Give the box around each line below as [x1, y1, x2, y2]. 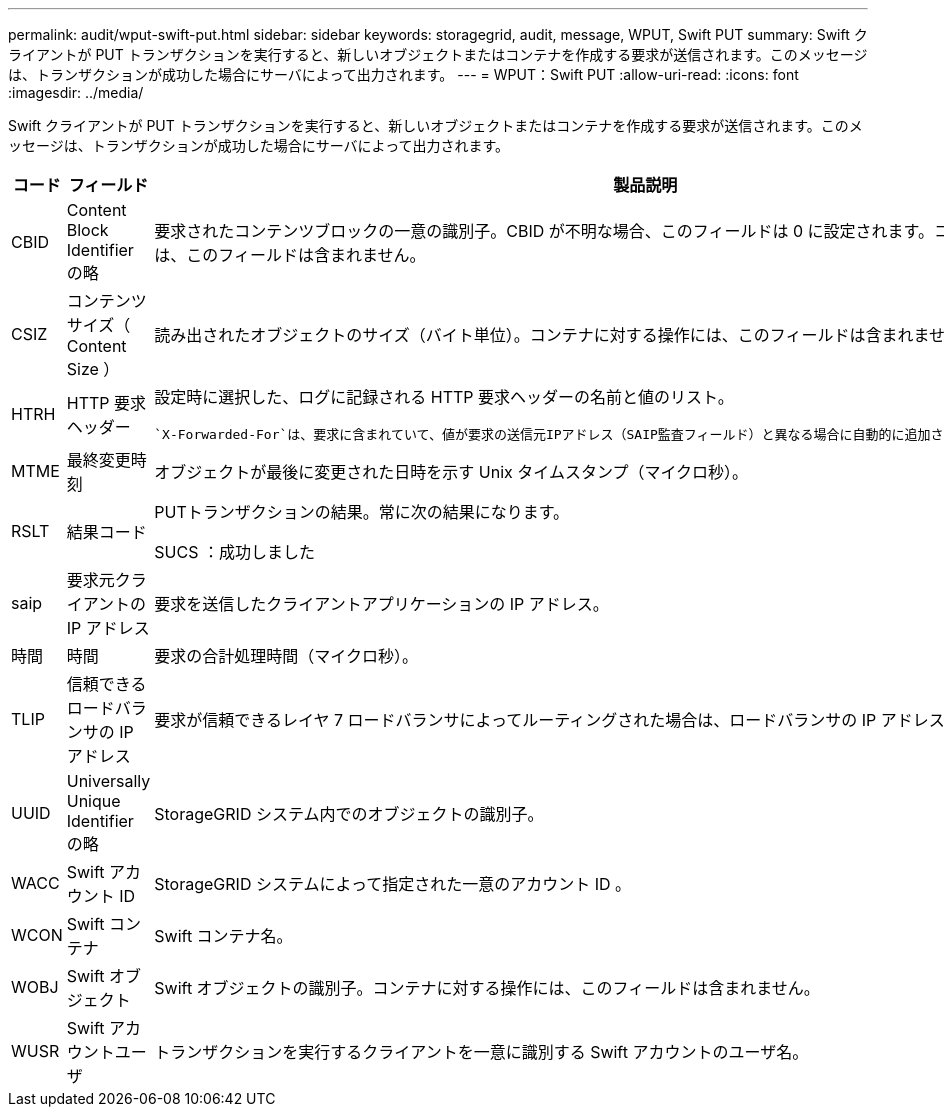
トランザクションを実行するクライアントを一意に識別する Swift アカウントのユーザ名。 [154, 1042, 809, 1062]
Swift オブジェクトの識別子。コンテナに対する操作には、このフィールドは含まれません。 [154, 978, 820, 998]
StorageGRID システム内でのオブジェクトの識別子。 [154, 804, 544, 824]
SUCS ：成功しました [154, 542, 315, 562]
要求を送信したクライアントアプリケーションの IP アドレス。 [154, 594, 609, 614]
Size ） [66, 359, 120, 379]
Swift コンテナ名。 [154, 926, 293, 946]
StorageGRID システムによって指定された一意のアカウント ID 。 [154, 874, 632, 894]
